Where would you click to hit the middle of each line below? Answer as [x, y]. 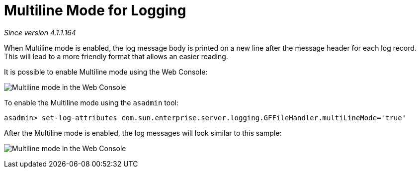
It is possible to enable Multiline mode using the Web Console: [106, 72]
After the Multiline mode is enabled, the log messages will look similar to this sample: [143, 133]
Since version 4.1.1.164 [40, 32]
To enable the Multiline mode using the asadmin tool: [91, 102]
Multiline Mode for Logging [95, 10]
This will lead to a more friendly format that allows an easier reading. [116, 56]
